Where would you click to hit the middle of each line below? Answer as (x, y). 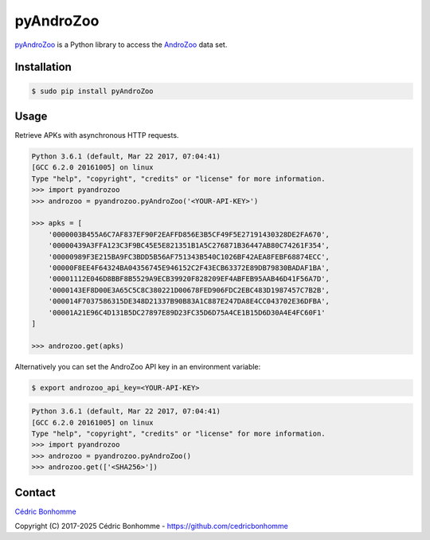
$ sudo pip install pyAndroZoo (93, 91)
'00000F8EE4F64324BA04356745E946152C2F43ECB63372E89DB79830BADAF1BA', (189, 268)
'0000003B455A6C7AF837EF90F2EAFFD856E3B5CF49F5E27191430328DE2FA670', (189, 234)
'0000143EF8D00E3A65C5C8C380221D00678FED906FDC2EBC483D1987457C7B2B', (189, 290)
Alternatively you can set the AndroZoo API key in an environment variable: (138, 366)
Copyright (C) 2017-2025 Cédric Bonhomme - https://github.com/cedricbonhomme (151, 526)
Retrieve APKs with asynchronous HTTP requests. (97, 135)
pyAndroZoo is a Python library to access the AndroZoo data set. (121, 45)
